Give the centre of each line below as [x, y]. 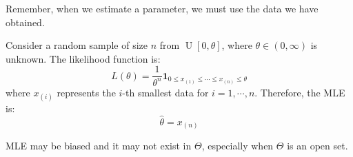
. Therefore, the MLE [300, 92]
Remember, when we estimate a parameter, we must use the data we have [162, 8]
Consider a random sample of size [77, 45]
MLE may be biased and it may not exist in [99, 146]
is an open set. [317, 146]
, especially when [238, 146]
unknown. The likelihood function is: [83, 58]
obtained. [25, 22]
